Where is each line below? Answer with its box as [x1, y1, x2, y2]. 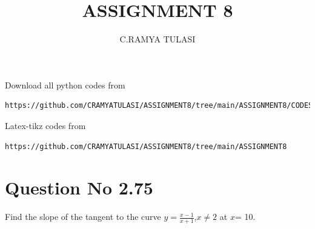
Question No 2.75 [5, 175, 153, 200]
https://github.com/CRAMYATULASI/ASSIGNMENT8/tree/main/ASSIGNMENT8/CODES [5, 101, 313, 110]
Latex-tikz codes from [5, 119, 86, 131]
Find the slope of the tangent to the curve [5, 210, 161, 223]
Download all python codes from [5, 78, 125, 91]
